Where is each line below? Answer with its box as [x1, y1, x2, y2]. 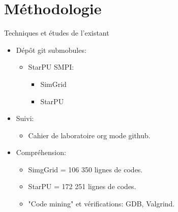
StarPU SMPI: [28, 62, 74, 72]
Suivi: [16, 113, 34, 124]
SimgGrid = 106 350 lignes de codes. [28, 164, 143, 174]
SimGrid [40, 78, 67, 89]
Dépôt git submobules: [16, 44, 86, 55]
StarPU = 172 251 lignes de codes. [28, 181, 136, 192]
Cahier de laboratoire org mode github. [28, 130, 151, 140]
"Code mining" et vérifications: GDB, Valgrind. [28, 198, 175, 209]
